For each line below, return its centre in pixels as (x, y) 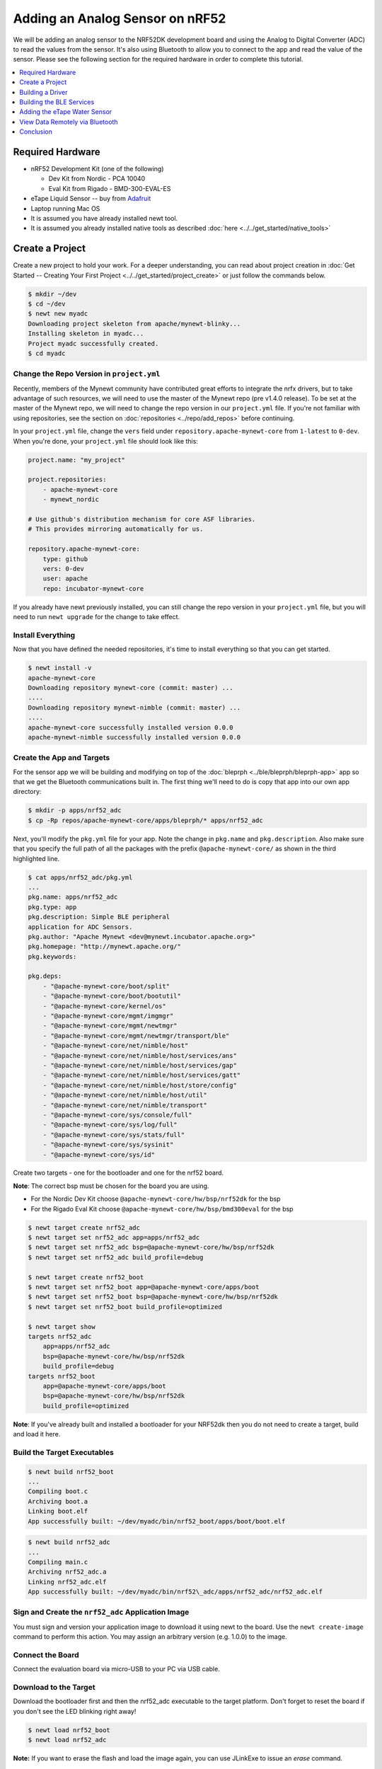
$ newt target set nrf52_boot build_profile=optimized (125, 1307)
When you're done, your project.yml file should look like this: (105, 441)
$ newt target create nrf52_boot (86, 1277)
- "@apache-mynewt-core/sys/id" (99, 1154)
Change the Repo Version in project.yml (87, 374)
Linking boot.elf (58, 1511)
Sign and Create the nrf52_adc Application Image (101, 1612)
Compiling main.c (58, 1562)
